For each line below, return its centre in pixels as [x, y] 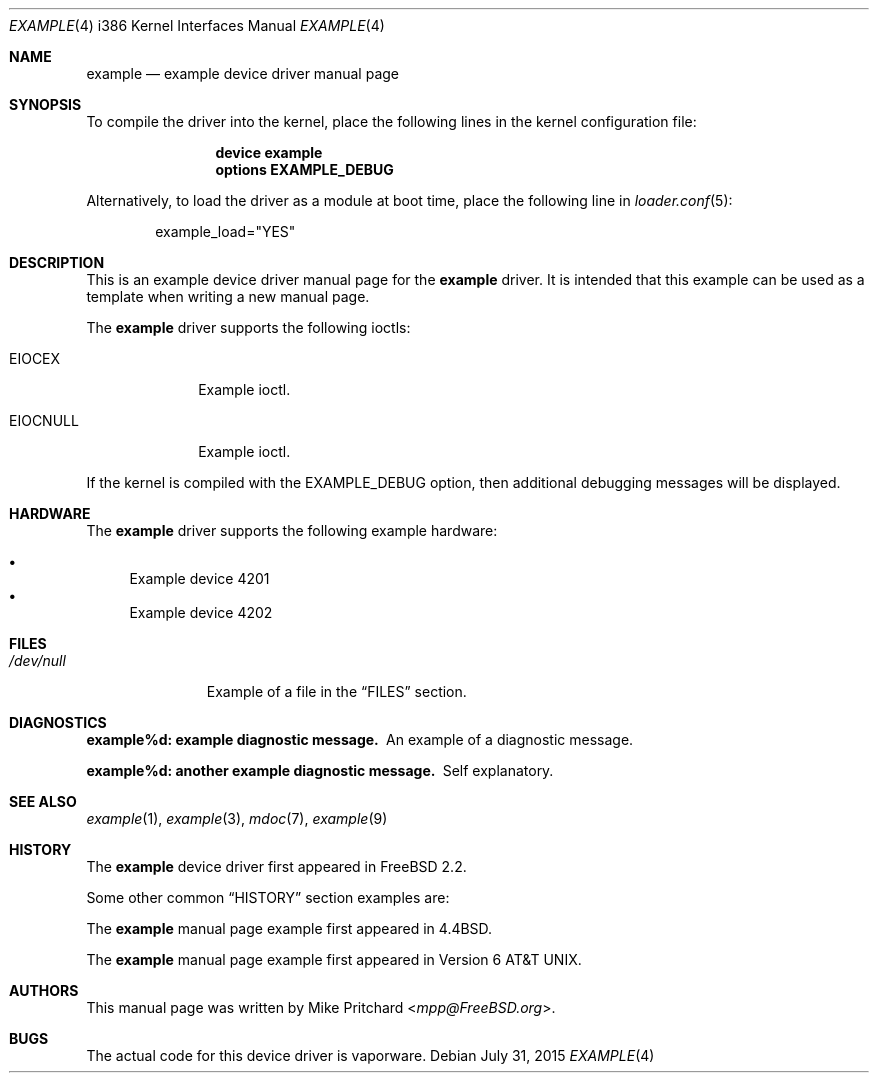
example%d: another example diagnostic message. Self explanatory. [320, 770]
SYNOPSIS [45, 104]
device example [269, 152]
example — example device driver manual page [243, 73]
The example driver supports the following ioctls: [248, 327]
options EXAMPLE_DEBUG [304, 169]
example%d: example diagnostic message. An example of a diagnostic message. [360, 739]
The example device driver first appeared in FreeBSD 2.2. [276, 866]
